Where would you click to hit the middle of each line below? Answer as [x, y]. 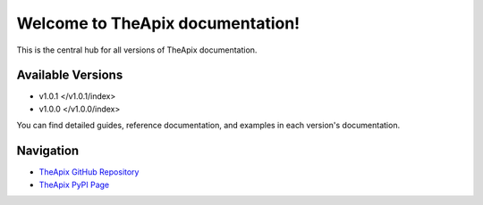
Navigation [48, 151]
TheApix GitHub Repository [89, 172]
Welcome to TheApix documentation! [158, 23]
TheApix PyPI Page [74, 184]
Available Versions [70, 75]
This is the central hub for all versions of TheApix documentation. [137, 50]
